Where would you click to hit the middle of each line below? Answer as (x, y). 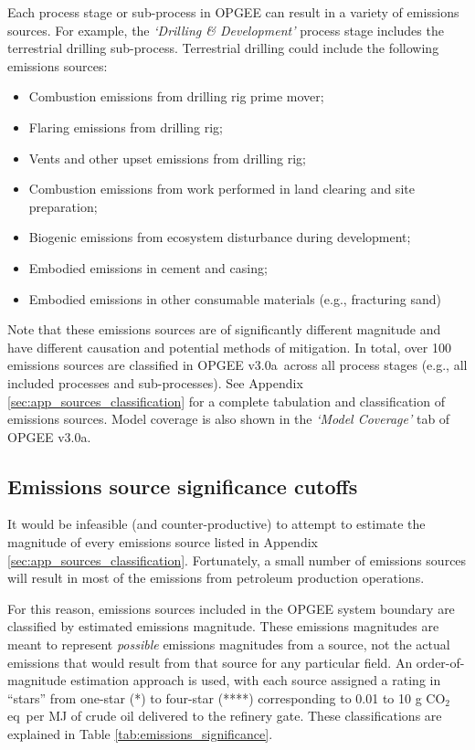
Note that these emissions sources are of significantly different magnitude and (224, 329)
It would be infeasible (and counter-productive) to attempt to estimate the (216, 524)
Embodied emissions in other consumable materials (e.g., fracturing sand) (235, 298)
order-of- (440, 662)
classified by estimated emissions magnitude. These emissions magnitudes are (223, 626)
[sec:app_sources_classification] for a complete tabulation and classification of (226, 401)
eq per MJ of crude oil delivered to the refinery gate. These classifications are (225, 716)
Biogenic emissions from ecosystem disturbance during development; (220, 237)
